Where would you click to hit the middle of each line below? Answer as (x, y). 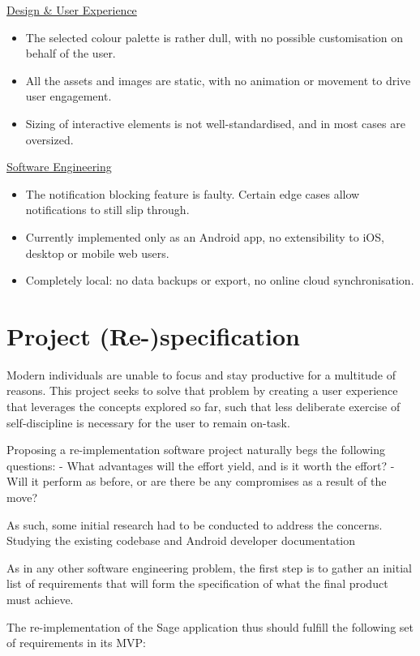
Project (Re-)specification (153, 335)
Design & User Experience (72, 10)
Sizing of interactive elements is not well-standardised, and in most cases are (215, 123)
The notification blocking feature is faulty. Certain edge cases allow (193, 193)
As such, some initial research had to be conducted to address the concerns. (195, 524)
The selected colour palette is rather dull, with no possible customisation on (214, 37)
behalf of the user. (71, 53)
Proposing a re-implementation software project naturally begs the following (196, 450)
